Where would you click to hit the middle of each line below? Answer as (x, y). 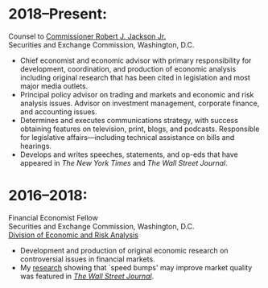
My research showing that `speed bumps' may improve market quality (136, 267)
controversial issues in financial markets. (87, 259)
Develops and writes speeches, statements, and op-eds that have (129, 154)
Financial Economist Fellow (53, 217)
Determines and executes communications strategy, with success (129, 120)
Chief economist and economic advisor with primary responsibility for (136, 60)
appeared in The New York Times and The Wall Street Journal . (124, 163)
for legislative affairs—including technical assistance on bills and (127, 137)
